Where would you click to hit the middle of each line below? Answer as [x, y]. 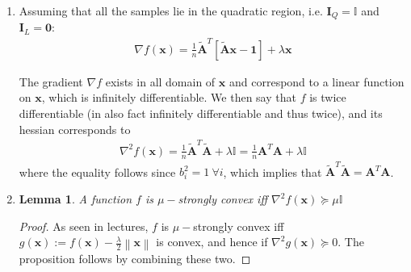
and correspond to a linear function [317, 81]
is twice [328, 97]
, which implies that [273, 172]
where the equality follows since [97, 172]
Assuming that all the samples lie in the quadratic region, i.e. [171, 10]
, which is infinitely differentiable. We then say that [169, 97]
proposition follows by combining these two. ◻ [135, 258]
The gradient [51, 81]
